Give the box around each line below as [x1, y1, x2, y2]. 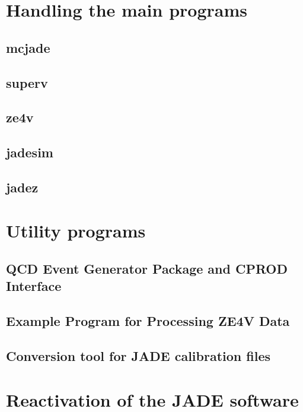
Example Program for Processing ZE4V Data [6, 312, 290, 330]
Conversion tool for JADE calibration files [6, 347, 271, 365]
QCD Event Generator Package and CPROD [6, 259, 288, 278]
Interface [6, 277, 62, 295]
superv [6, 73, 48, 91]
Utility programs [6, 218, 146, 243]
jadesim [6, 143, 53, 161]
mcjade [6, 38, 50, 56]
